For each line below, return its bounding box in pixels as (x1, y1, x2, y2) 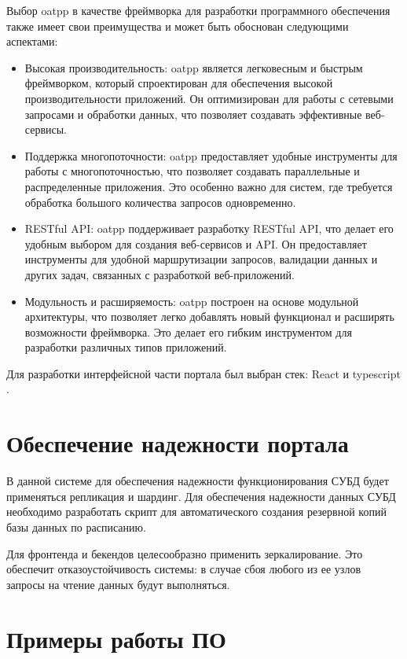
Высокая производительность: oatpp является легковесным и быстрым (24, 59, 363, 75)
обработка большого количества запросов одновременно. (24, 193, 296, 210)
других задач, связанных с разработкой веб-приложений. (24, 266, 295, 282)
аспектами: (6, 33, 58, 50)
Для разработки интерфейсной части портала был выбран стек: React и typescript (6, 365, 401, 381)
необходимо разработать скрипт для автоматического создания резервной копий (6, 503, 387, 520)
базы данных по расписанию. (6, 518, 146, 535)
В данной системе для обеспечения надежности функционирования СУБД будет (6, 473, 389, 489)
